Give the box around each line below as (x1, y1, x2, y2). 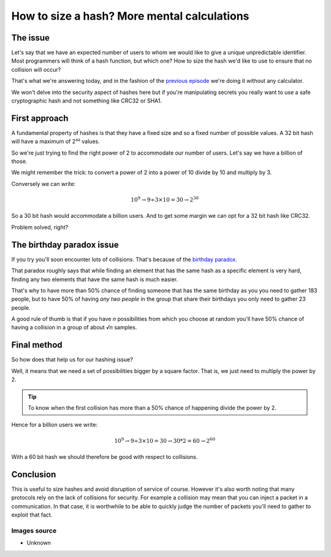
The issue (11, 33, 50, 43)
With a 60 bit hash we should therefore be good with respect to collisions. (11, 453, 198, 460)
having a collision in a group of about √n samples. (11, 324, 137, 331)
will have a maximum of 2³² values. (11, 138, 101, 145)
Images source (11, 526, 57, 535)
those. (11, 158, 28, 165)
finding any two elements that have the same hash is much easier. (11, 275, 178, 283)
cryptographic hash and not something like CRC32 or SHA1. (11, 97, 162, 104)
